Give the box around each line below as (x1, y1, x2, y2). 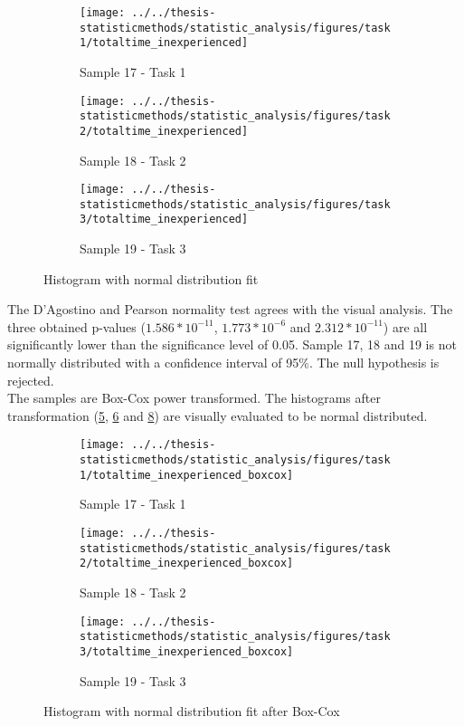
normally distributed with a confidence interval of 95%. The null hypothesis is (7, 353, 440, 372)
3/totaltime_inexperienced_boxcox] (80, 645, 294, 658)
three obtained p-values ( (7, 317, 146, 336)
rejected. (7, 370, 54, 389)
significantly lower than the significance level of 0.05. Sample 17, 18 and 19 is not (7, 335, 457, 354)
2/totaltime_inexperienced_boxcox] (80, 557, 294, 570)
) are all (383, 317, 428, 336)
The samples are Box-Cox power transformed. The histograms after (7, 388, 381, 407)
